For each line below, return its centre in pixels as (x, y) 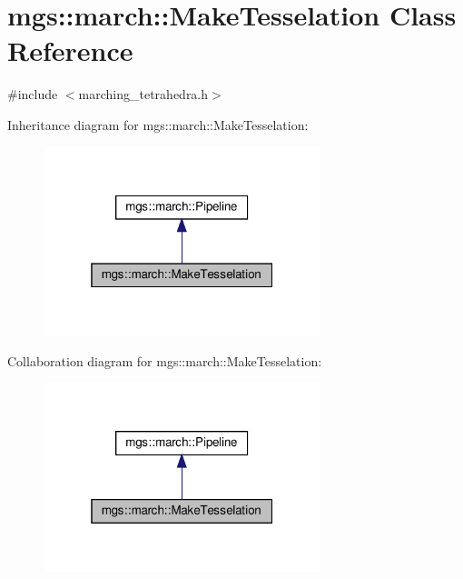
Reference (70, 50)
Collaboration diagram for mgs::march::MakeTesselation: (165, 360)
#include (33, 94)
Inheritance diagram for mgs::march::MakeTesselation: (158, 124)
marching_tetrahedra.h (143, 94)
